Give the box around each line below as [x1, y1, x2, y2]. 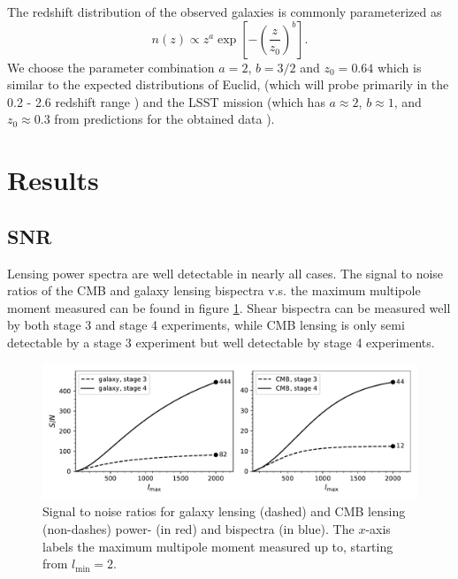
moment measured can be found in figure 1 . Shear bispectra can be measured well [7, 298, 451, 316]
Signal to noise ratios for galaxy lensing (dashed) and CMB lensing [42, 502, 406, 521]
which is [377, 57, 422, 76]
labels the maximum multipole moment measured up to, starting [42, 537, 393, 555]
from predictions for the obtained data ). [54, 110, 275, 128]
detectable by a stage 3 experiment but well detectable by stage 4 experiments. [7, 332, 435, 351]
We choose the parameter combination [7, 57, 215, 76]
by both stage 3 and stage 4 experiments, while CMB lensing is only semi [7, 316, 405, 334]
